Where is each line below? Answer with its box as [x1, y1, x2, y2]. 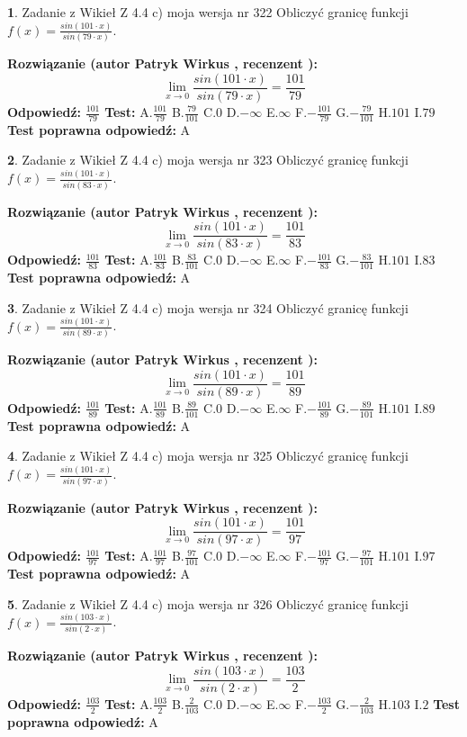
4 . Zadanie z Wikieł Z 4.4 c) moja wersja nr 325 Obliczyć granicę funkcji [7, 446, 409, 465]
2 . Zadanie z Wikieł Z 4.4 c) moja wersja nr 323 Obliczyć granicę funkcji [7, 150, 409, 169]
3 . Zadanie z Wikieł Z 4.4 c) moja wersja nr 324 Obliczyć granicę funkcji [7, 298, 409, 317]
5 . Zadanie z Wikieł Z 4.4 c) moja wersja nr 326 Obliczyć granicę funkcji [7, 594, 409, 613]
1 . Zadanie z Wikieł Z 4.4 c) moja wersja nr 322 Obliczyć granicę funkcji [7, 3, 409, 21]
